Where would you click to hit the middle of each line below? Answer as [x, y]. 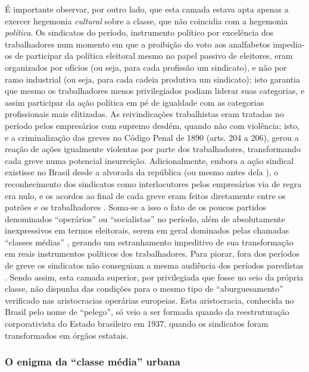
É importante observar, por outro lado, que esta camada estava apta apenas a [147, 9]
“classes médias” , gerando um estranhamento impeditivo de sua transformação [149, 242]
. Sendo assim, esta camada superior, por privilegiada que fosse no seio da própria [154, 277]
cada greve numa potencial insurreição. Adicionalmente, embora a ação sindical [149, 160]
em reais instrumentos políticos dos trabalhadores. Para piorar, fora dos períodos [152, 253]
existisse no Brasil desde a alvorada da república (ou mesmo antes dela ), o [142, 172]
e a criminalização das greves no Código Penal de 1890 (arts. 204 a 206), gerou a [152, 137]
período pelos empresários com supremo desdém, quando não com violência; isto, [152, 125]
